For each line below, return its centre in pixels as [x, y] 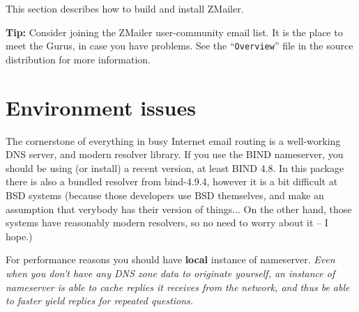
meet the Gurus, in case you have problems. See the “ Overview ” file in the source [179, 46]
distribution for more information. [78, 59]
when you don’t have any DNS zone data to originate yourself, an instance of [170, 273]
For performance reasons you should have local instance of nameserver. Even [170, 259]
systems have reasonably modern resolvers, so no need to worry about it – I [167, 223]
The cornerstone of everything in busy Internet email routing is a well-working [173, 140]
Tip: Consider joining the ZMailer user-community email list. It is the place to [174, 32]
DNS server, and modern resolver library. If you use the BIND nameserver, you [175, 154]
